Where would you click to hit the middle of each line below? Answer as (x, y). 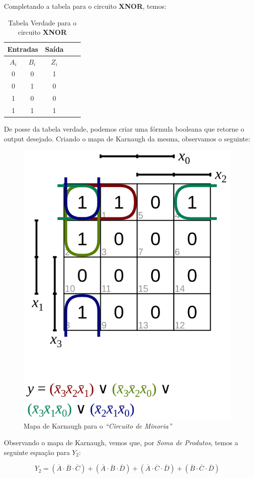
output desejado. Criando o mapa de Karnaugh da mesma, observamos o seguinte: (127, 138)
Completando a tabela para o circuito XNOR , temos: (85, 6)
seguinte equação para (37, 452)
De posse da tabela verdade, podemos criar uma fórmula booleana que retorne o (124, 129)
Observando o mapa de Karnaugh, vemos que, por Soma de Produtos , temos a (121, 442)
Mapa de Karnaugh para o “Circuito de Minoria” (98, 426)
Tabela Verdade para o (42, 22)
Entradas (23, 49)
